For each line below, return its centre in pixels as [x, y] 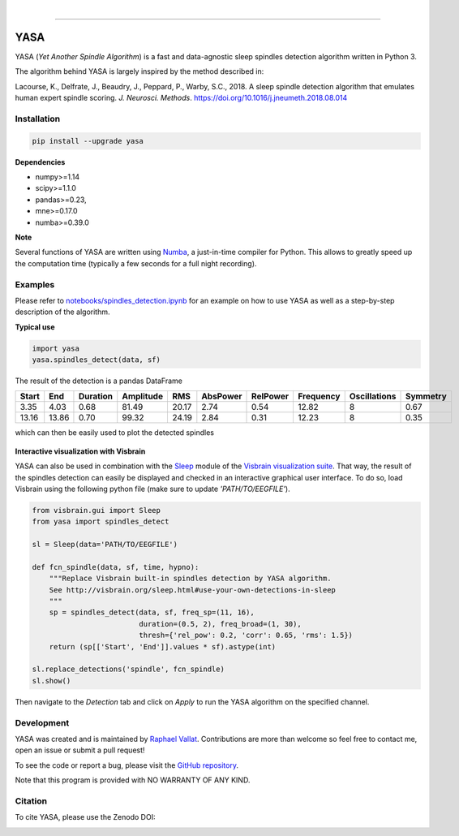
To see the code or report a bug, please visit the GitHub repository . [127, 765]
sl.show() [51, 681]
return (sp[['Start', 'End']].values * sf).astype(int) [163, 646]
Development [42, 722]
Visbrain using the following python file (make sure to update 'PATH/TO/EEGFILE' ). [153, 489]
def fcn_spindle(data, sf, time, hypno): [116, 567]
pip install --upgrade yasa [88, 141]
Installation [38, 119]
